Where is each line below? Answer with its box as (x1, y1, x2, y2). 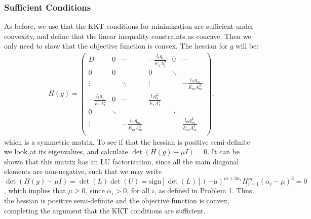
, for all (127, 185, 149, 196)
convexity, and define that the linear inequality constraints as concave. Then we (4, 30, 251, 41)
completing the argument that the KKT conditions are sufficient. (4, 205, 206, 215)
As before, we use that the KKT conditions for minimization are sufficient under (4, 21, 254, 31)
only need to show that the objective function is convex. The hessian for (4, 40, 228, 51)
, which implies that (4, 185, 66, 196)
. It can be (207, 146, 240, 157)
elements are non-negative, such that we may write (4, 166, 162, 177)
